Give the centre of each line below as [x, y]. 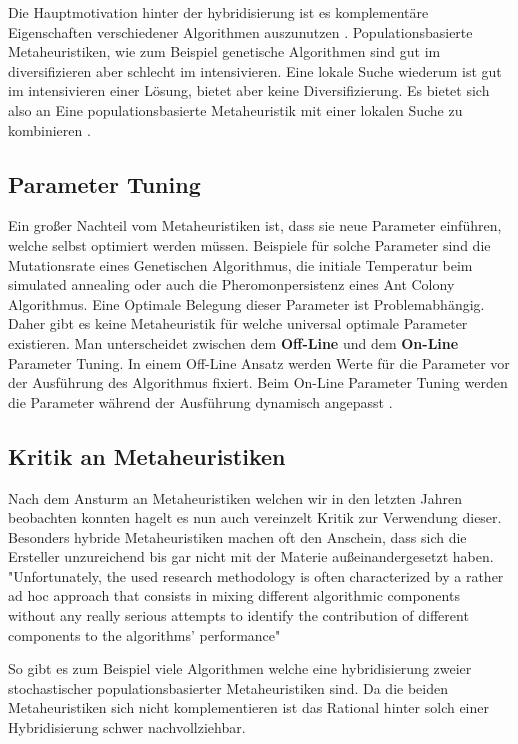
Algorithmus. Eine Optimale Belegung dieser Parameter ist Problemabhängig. [246, 303]
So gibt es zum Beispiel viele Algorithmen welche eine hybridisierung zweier [240, 668]
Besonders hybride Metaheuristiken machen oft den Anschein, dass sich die [237, 536]
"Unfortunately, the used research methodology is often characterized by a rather [256, 575]
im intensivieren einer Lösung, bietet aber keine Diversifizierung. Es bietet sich [249, 90]
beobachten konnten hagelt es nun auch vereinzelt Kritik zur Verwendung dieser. [255, 517]
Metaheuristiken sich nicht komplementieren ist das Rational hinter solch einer [248, 707]
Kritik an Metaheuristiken [147, 455]
